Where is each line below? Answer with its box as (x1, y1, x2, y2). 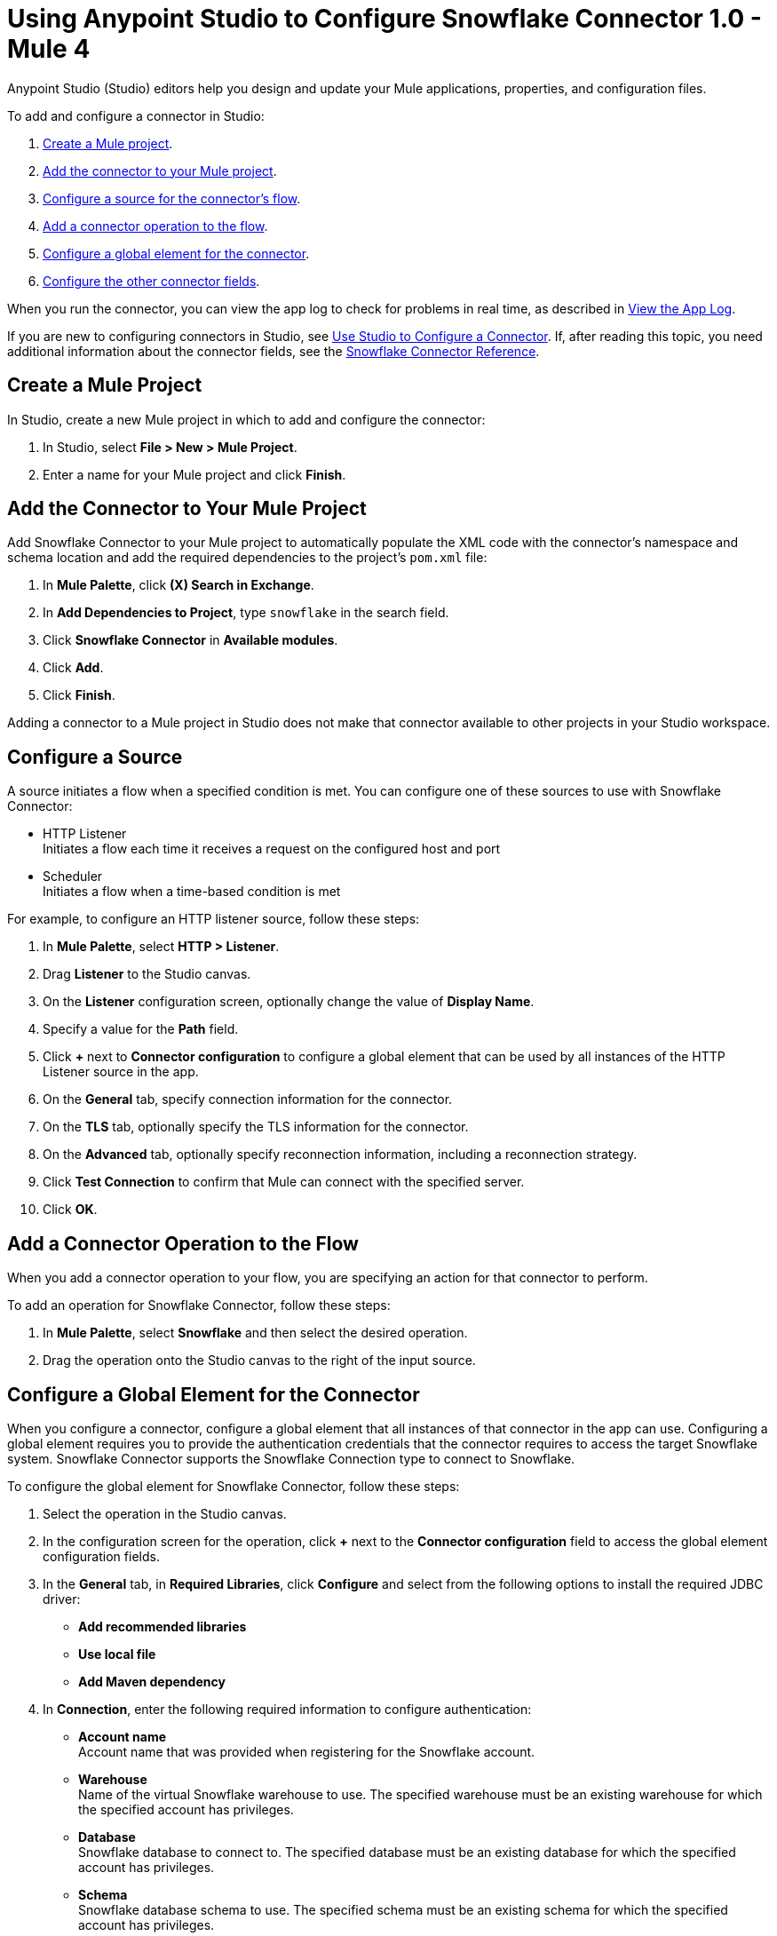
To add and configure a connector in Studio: (7, 107, 265, 123)
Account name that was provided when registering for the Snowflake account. (78, 1743, 535, 1759)
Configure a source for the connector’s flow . (43, 190, 301, 206)
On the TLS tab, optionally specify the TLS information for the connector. (43, 1119, 469, 1135)
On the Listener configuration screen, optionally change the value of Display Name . (43, 994, 535, 1010)
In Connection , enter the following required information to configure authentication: (43, 1701, 532, 1717)
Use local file (78, 1646, 156, 1662)
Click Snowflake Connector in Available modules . (43, 632, 338, 648)
